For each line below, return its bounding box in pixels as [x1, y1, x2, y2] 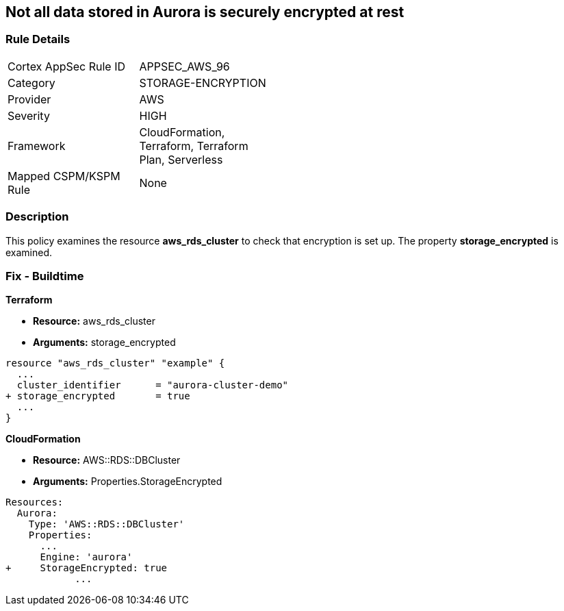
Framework [8, 138, 66, 153]
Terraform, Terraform [139, 138, 248, 153]
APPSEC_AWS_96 [139, 59, 230, 73]
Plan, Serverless [139, 152, 223, 166]
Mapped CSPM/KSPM [8, 169, 120, 183]
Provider [8, 92, 51, 106]
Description [5, 210, 69, 224]
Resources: [5, 497, 64, 508]
